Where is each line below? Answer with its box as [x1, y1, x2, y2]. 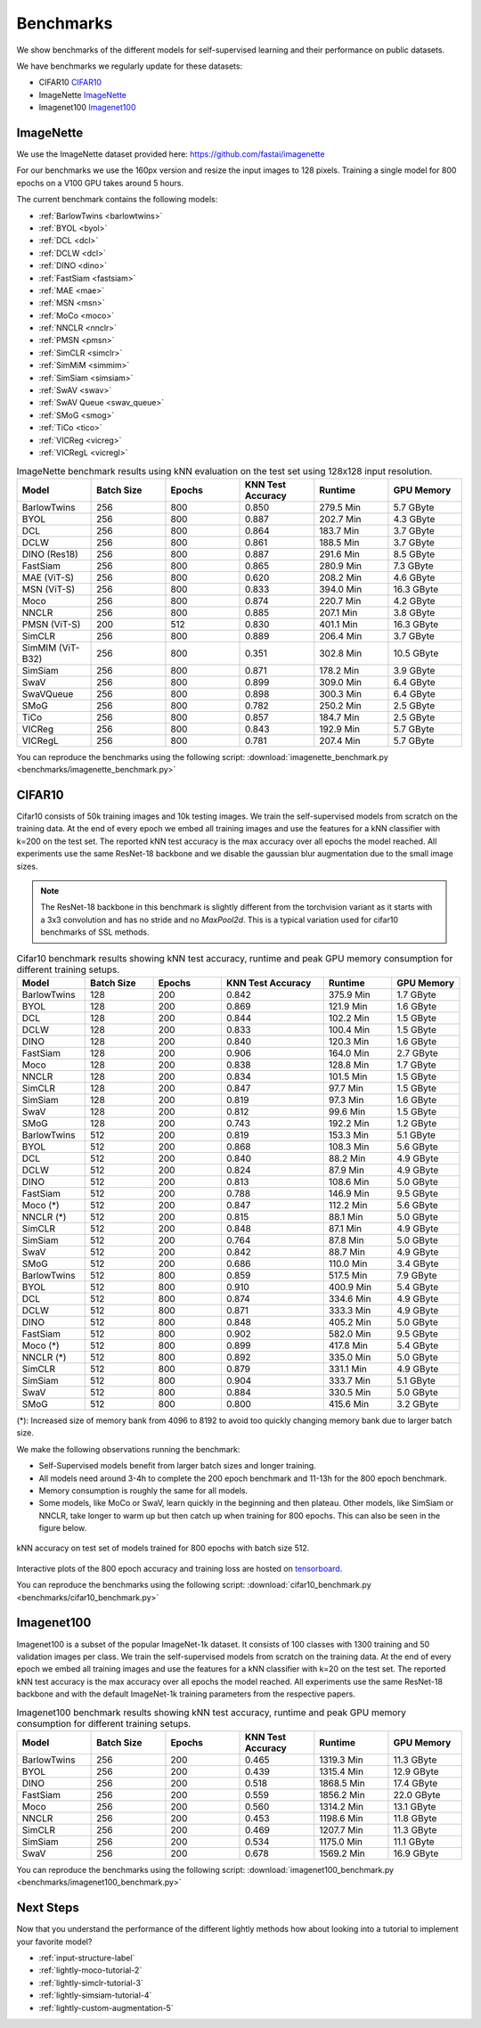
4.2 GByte [393, 594, 436, 607]
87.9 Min [328, 1164, 365, 1176]
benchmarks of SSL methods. [40, 927, 150, 937]
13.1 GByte [393, 1800, 436, 1812]
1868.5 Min [319, 1777, 365, 1789]
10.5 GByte [393, 647, 439, 659]
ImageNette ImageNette [38, 89, 126, 100]
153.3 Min [328, 1128, 370, 1141]
